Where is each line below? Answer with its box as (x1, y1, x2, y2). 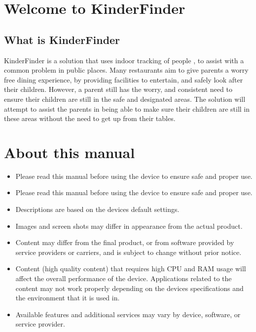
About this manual (4, 142, 135, 162)
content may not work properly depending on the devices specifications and (15, 283, 244, 293)
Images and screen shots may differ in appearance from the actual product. (15, 220, 243, 231)
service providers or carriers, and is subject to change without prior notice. (15, 247, 242, 257)
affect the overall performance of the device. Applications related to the (15, 273, 232, 284)
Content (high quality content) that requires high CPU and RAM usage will (15, 263, 246, 274)
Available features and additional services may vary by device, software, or (15, 309, 241, 319)
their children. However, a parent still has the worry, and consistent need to (4, 84, 232, 94)
